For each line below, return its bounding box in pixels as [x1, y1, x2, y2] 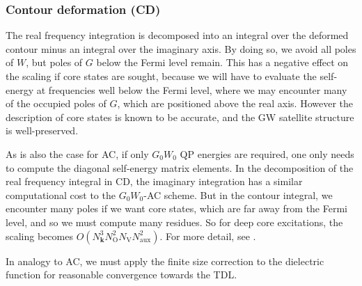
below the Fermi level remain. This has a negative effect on [96, 55, 349, 70]
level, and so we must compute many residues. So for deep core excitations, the [6, 214, 343, 229]
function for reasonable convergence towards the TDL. [6, 267, 237, 282]
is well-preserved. [6, 123, 79, 138]
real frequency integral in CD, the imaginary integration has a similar [6, 174, 303, 189]
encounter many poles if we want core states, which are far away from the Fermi [6, 201, 347, 216]
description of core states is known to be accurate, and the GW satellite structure [6, 109, 354, 124]
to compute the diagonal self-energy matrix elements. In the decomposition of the [6, 160, 354, 175]
